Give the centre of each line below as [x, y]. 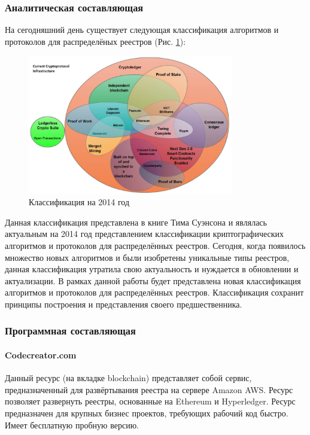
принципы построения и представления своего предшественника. [124, 304]
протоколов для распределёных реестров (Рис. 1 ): [95, 41]
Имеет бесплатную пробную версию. [72, 425]
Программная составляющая [70, 331]
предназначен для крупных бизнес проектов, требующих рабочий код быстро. [147, 413]
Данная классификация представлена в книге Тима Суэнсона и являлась [136, 222]
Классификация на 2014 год [79, 202]
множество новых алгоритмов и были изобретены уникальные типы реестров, [147, 257]
